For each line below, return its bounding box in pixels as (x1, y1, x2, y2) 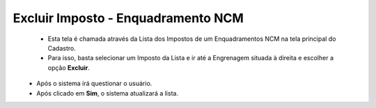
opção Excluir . (47, 63, 90, 72)
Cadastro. (47, 44, 76, 52)
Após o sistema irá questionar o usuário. (36, 80, 152, 88)
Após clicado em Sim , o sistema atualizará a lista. (36, 89, 179, 97)
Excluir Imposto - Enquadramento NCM (13, 10, 244, 26)
